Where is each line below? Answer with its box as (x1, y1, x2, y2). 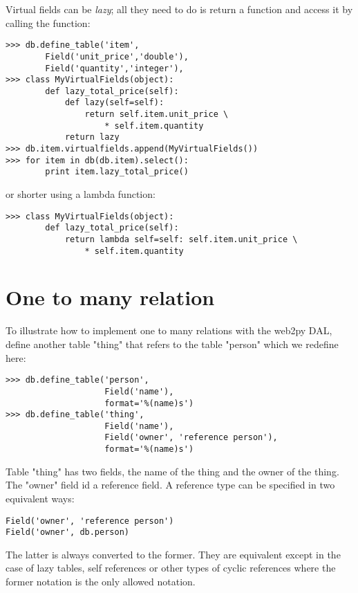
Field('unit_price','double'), (45, 51, 189, 62)
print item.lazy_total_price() (45, 167, 189, 177)
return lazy (64, 132, 120, 143)
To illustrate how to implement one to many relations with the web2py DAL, (6, 323, 332, 338)
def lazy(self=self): (64, 98, 164, 108)
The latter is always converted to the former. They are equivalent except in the (6, 547, 341, 561)
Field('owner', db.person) (6, 527, 129, 538)
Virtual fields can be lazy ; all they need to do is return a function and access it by (6, 2, 353, 16)
